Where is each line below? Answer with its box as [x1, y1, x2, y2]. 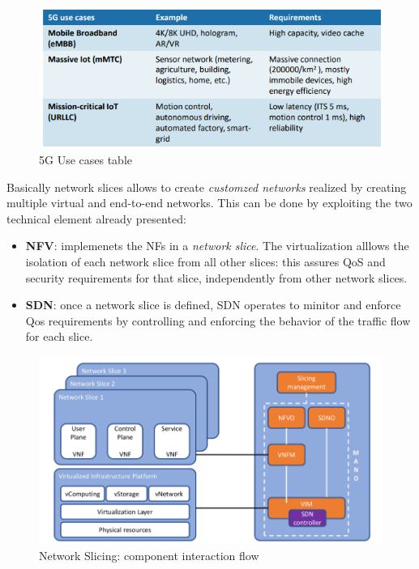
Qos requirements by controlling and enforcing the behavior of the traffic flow [25, 312, 411, 329]
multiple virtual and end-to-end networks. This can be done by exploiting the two [6, 194, 413, 211]
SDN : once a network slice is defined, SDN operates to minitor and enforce [25, 296, 401, 313]
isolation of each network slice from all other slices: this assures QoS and [25, 253, 386, 270]
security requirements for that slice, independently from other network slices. [25, 269, 408, 286]
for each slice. [25, 328, 93, 345]
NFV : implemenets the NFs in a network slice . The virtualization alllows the [25, 237, 409, 254]
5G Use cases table [39, 151, 133, 168]
